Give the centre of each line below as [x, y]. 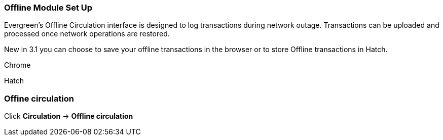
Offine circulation [39, 98]
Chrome [17, 65]
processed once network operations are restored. [87, 34]
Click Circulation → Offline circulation [69, 116]
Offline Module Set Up [48, 8]
